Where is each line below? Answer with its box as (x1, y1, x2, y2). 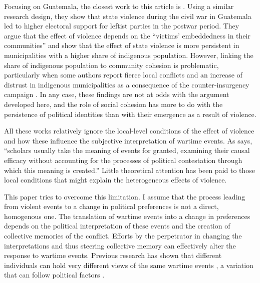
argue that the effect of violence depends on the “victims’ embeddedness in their (4, 30, 250, 40)
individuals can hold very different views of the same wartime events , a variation (4, 259, 253, 270)
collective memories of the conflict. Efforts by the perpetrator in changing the (4, 230, 242, 241)
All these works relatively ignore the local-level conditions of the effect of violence (4, 125, 254, 136)
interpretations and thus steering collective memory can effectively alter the (4, 240, 236, 250)
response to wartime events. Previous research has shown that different (4, 250, 222, 260)
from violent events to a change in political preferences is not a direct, (4, 201, 219, 211)
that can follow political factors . (4, 269, 105, 280)
